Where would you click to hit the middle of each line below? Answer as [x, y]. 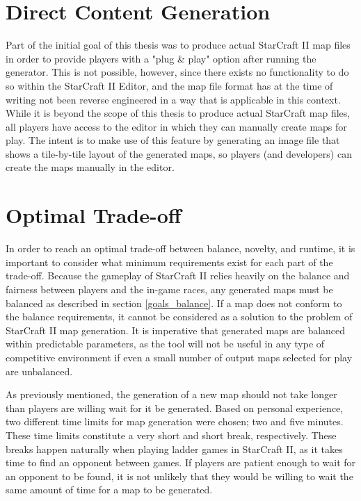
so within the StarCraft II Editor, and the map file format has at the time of [169, 85]
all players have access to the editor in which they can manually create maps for [176, 126]
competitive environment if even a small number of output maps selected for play [179, 357]
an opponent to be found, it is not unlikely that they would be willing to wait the [179, 476]
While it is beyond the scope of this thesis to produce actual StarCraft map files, [178, 113]
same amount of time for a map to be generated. [109, 490]
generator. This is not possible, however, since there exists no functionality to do [177, 72]
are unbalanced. [39, 371]
